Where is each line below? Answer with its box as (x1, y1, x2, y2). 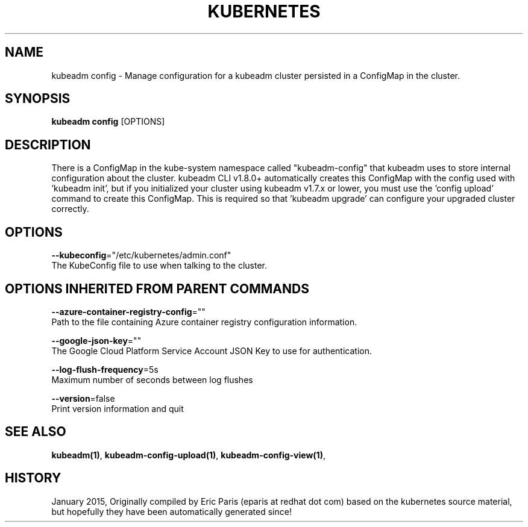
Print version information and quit (51, 403, 184, 414)
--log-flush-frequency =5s (51, 364, 159, 375)
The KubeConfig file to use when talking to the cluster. (51, 260, 268, 271)
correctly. (51, 204, 89, 214)
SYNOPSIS (5, 91, 71, 107)
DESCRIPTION (5, 137, 91, 152)
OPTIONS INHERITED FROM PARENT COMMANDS (5, 281, 309, 296)
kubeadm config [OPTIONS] (51, 116, 165, 127)
